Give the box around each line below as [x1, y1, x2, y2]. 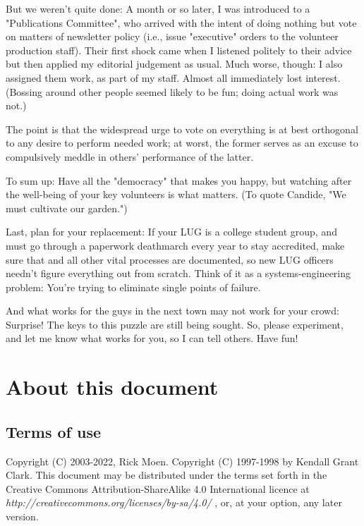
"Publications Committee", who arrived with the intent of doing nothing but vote [6, 15, 357, 30]
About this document [6, 372, 219, 401]
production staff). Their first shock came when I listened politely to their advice [6, 42, 352, 57]
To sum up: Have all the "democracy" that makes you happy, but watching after [6, 173, 352, 188]
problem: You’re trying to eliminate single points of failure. [6, 279, 261, 294]
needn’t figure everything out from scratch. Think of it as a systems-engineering [6, 266, 351, 281]
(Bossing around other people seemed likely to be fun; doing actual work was [6, 84, 339, 99]
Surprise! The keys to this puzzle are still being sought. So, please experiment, [6, 317, 344, 331]
